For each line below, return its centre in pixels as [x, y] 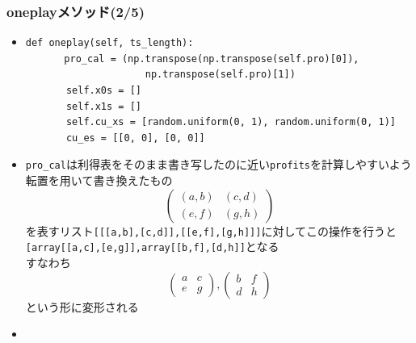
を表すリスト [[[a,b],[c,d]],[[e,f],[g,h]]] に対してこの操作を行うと [211, 230]
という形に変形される [82, 306]
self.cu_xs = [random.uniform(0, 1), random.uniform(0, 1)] [231, 122]
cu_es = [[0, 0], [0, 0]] [135, 138]
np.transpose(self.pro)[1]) [220, 75]
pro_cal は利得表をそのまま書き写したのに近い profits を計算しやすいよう [219, 164]
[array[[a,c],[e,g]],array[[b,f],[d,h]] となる [152, 247]
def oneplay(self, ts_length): [109, 43]
